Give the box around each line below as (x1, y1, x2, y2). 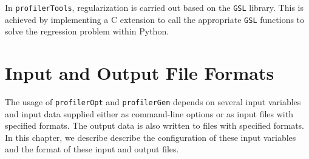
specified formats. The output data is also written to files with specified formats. (5, 119, 304, 132)
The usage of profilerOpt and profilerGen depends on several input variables (5, 96, 301, 108)
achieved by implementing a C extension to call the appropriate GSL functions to (5, 13, 305, 25)
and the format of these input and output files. (5, 143, 179, 155)
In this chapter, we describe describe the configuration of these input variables (5, 131, 296, 143)
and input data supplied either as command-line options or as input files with (5, 107, 293, 120)
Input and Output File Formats (5, 60, 274, 85)
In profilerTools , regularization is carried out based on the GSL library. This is (5, 1, 304, 13)
